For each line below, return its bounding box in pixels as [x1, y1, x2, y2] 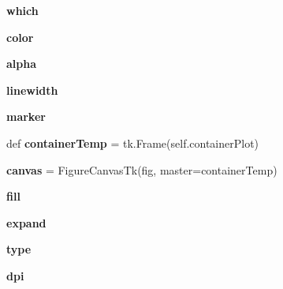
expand [6, 214, 47, 231]
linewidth [6, 81, 58, 98]
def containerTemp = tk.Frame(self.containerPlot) [6, 134, 259, 151]
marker [6, 108, 46, 125]
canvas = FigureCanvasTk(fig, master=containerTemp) [6, 161, 277, 178]
